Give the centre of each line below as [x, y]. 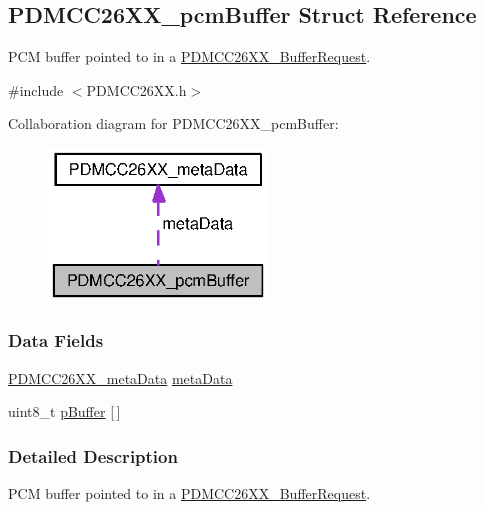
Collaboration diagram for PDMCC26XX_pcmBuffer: [173, 123]
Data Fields [56, 340]
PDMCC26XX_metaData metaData [120, 377]
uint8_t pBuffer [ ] [64, 411]
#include [36, 89]
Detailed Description [93, 455]
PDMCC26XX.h [136, 89]
